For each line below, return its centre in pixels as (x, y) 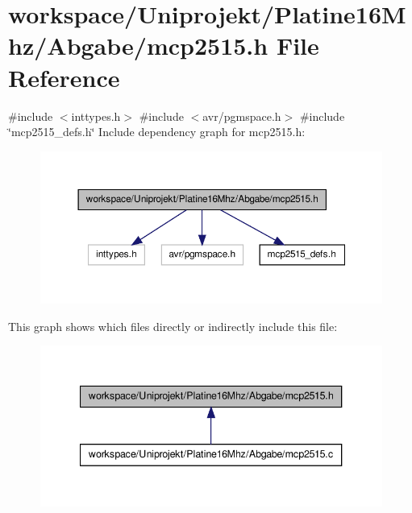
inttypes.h (96, 116)
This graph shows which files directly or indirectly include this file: (173, 326)
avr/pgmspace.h (242, 116)
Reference (64, 77)
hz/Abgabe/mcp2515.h (138, 46)
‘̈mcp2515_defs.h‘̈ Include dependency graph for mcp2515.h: (157, 132)
